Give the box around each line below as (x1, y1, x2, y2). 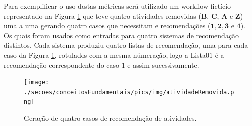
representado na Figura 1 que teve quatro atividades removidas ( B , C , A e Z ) (4, 10, 243, 21)
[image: (24, 79, 49, 86)
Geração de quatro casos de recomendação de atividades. (24, 113, 197, 123)
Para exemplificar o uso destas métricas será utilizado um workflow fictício (4, 1, 231, 11)
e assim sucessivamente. (127, 59, 199, 70)
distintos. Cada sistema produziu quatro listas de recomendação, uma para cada (4, 40, 248, 50)
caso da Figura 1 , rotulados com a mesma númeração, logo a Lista (4, 49, 206, 60)
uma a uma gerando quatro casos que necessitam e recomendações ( (4, 20, 211, 31)
